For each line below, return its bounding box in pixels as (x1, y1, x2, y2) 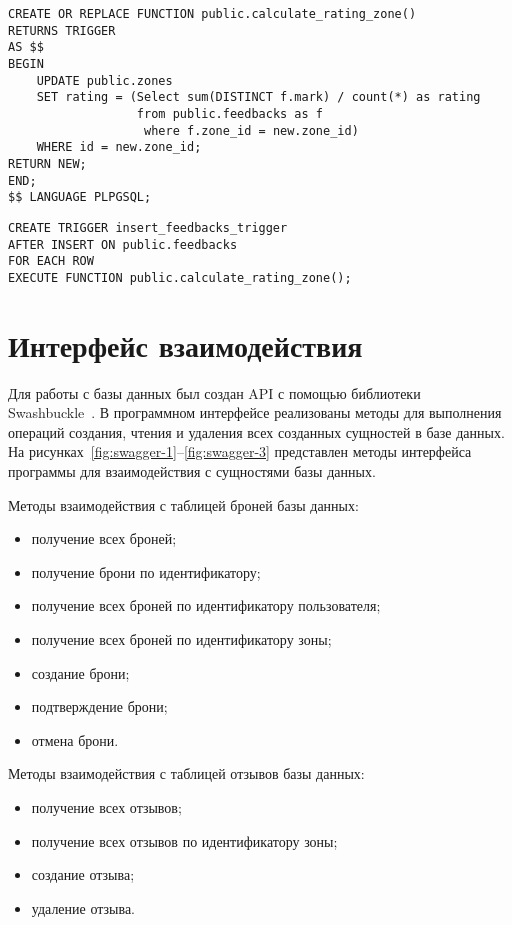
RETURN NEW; (8, 156, 87, 171)
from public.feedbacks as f (136, 106, 323, 121)
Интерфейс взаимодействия (8, 324, 363, 365)
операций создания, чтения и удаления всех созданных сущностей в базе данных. (8, 421, 505, 442)
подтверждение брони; (31, 696, 168, 717)
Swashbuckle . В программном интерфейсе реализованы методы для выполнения (8, 402, 502, 423)
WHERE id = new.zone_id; (36, 140, 202, 155)
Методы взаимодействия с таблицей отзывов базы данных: (8, 763, 365, 784)
